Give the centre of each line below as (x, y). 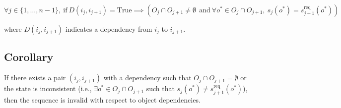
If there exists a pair (35, 78)
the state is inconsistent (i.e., (48, 88)
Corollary (29, 57)
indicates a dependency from (109, 29)
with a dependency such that (147, 78)
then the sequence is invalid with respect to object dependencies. (102, 99)
